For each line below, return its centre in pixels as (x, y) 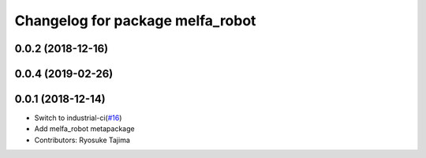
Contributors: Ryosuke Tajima (82, 140)
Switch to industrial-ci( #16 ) (78, 118)
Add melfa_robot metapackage (84, 129)
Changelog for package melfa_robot (135, 21)
